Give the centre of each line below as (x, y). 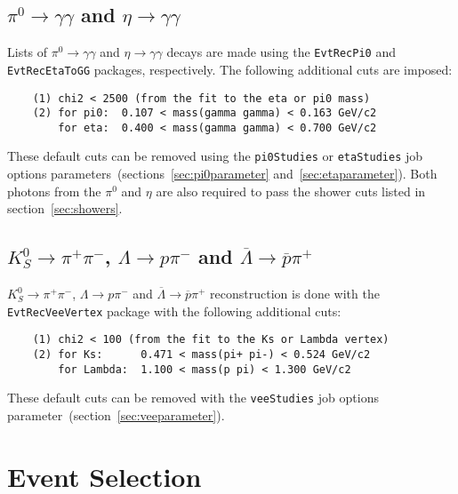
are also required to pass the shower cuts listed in (291, 191)
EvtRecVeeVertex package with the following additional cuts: (174, 311)
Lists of (28, 52)
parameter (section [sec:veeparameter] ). (116, 415)
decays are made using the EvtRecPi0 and (281, 52)
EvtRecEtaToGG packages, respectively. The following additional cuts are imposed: (230, 69)
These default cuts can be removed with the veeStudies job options (193, 398)
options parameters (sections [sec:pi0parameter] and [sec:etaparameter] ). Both (222, 174)
